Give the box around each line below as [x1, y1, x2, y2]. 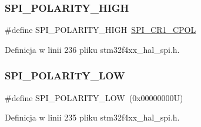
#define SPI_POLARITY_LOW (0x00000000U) [5, 91, 183, 103]
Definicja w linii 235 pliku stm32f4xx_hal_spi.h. [5, 111, 180, 123]
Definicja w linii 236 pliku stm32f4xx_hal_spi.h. [5, 43, 180, 55]
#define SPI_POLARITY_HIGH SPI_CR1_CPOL [5, 24, 196, 36]
